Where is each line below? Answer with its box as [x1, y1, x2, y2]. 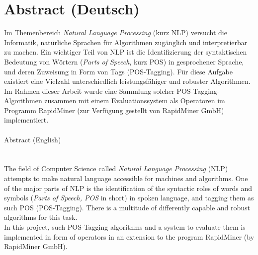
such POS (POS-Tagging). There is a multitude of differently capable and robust [4, 202, 251, 212]
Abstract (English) [4, 134, 61, 144]
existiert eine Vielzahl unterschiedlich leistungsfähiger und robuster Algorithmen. [4, 76, 251, 86]
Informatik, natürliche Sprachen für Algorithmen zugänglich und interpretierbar [4, 37, 248, 47]
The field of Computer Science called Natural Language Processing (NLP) [4, 163, 228, 174]
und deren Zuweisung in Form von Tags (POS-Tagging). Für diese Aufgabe [4, 66, 233, 76]
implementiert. [4, 115, 49, 125]
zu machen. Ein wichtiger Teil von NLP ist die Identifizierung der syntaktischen [4, 47, 247, 57]
